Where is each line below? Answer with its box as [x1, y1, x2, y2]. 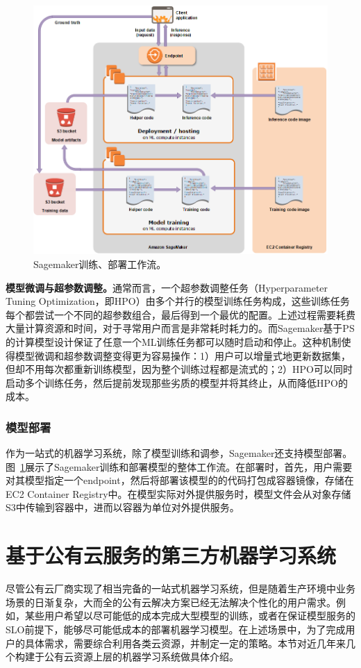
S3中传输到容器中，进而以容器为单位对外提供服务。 [6, 500, 240, 515]
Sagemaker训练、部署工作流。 [33, 256, 167, 271]
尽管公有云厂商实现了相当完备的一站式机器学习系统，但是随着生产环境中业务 [6, 581, 355, 596]
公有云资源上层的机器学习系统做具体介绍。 [44, 649, 239, 664]
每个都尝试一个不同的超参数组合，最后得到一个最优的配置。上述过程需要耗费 [6, 307, 355, 322]
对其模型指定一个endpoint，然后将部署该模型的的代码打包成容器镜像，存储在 [6, 473, 354, 487]
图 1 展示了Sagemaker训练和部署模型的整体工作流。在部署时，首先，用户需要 [6, 459, 353, 474]
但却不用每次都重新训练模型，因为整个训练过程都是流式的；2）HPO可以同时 [6, 362, 353, 376]
